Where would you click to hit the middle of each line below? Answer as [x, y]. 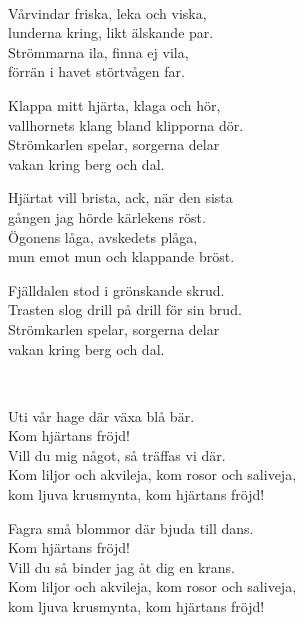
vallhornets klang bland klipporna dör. [126, 124]
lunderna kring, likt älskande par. [111, 32]
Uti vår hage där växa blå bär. [101, 415]
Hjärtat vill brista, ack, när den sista [120, 197]
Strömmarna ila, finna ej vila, [98, 51]
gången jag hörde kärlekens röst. [107, 216]
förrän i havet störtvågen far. [96, 71]
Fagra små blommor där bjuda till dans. [131, 527]
